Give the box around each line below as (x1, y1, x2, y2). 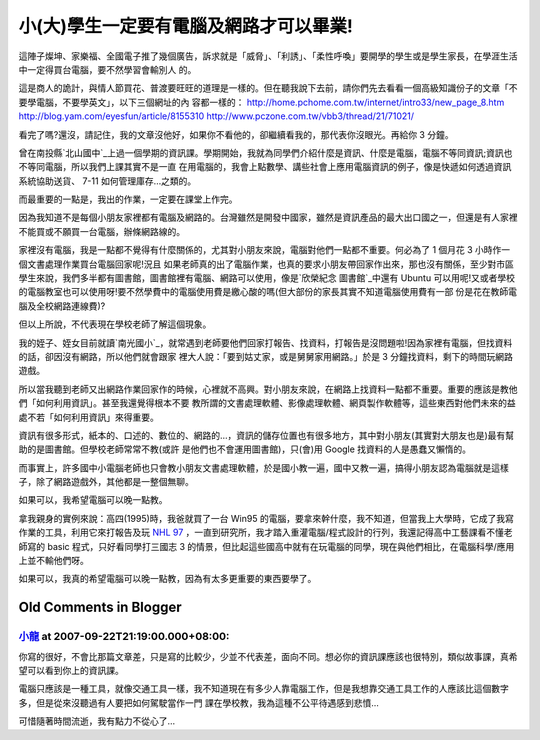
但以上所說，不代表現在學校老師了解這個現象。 (18, 318, 212, 330)
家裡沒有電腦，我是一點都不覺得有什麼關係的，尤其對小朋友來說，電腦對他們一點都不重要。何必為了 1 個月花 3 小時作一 (18, 244, 511, 256)
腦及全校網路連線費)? (18, 300, 106, 312)
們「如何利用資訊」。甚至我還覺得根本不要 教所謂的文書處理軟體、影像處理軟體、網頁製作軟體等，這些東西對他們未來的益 (18, 397, 516, 409)
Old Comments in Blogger (18, 599, 182, 616)
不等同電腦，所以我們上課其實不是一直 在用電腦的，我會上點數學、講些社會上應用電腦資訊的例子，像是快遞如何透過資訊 (18, 161, 512, 173)
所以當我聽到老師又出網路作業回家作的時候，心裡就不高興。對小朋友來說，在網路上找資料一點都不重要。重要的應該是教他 (18, 383, 518, 395)
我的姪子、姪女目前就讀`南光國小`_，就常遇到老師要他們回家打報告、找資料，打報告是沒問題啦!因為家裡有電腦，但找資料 (18, 336, 513, 349)
